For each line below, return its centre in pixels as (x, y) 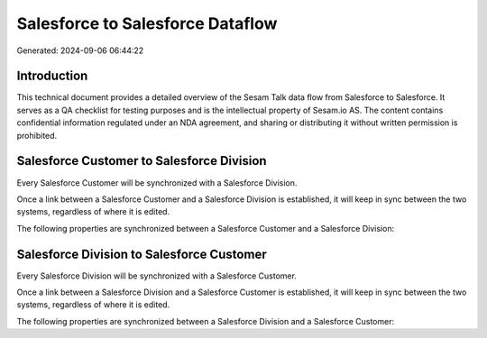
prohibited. (37, 135)
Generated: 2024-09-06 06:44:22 (80, 50)
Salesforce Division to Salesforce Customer (142, 254)
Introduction (52, 76)
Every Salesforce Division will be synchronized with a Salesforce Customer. (157, 276)
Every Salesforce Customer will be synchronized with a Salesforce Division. (157, 183)
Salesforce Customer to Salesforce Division (142, 161)
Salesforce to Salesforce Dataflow (147, 23)
